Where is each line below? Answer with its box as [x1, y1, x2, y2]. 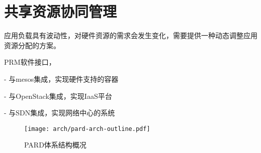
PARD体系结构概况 [24, 139, 86, 150]
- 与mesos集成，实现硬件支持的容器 [4, 73, 119, 84]
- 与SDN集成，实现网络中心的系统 [4, 107, 115, 118]
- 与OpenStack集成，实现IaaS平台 [4, 90, 112, 101]
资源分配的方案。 [4, 40, 60, 50]
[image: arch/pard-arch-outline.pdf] [24, 125, 150, 132]
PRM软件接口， [4, 57, 56, 67]
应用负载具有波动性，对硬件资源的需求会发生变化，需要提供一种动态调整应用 [4, 30, 257, 41]
